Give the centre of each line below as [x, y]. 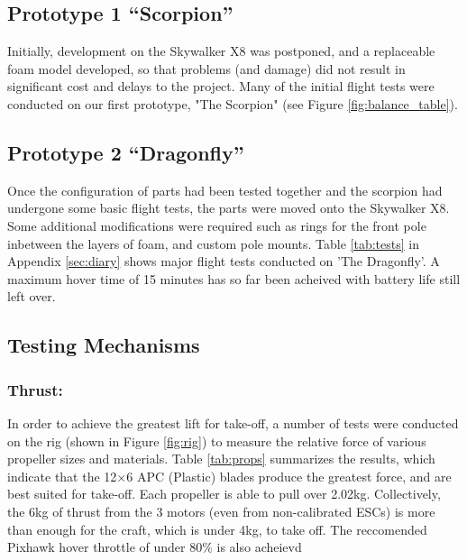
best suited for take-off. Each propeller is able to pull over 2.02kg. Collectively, [224, 494]
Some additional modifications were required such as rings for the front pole [217, 225]
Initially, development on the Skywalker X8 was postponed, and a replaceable [221, 51]
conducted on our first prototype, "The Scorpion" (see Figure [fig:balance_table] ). [233, 103]
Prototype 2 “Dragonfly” [126, 152]
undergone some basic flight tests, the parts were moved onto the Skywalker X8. [229, 208]
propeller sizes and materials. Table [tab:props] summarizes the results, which [221, 459]
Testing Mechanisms [104, 345]
